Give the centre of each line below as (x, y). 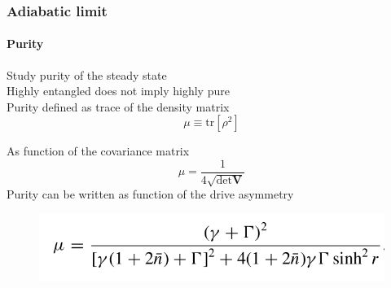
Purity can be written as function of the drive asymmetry (150, 194)
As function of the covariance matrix (98, 151)
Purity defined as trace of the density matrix (118, 106)
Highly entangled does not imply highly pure (118, 91)
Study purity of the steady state (87, 74)
